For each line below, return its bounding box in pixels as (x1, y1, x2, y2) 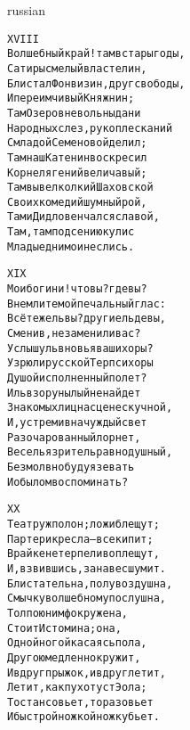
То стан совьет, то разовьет (7, 695, 154, 709)
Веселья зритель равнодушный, (7, 446, 173, 459)
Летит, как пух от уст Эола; (7, 681, 147, 694)
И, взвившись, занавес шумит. (7, 562, 166, 575)
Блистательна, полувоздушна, (7, 577, 173, 590)
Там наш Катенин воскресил (7, 151, 147, 164)
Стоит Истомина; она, (7, 621, 122, 635)
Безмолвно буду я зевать (7, 460, 135, 473)
